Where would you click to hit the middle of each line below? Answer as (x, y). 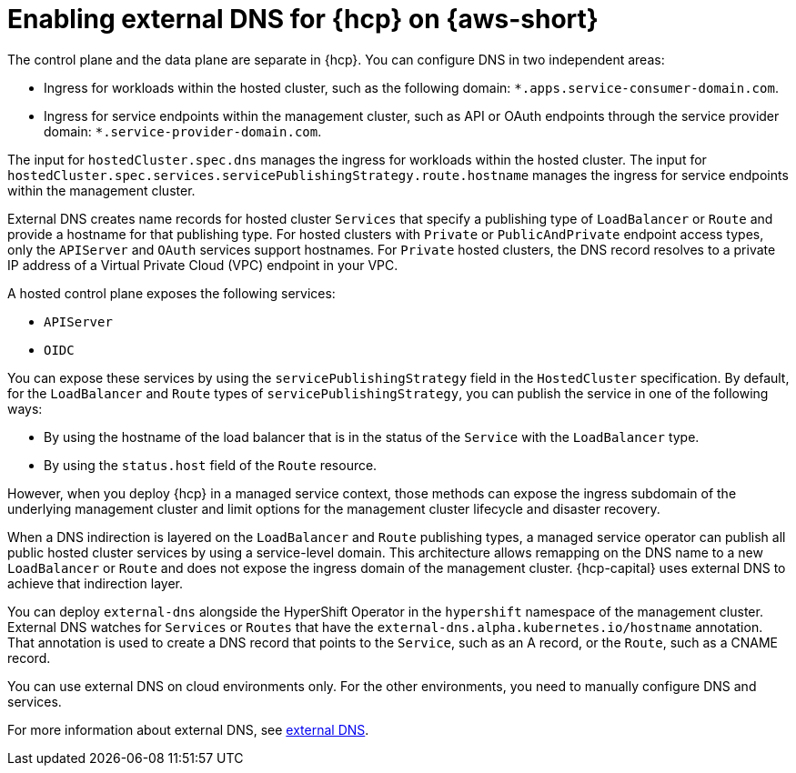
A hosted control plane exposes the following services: (171, 293)
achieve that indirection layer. (95, 583)
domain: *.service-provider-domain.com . (183, 131)
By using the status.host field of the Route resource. (211, 465)
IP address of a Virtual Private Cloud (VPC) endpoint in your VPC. (203, 265)
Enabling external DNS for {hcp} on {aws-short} (303, 19)
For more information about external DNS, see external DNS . (188, 729)
